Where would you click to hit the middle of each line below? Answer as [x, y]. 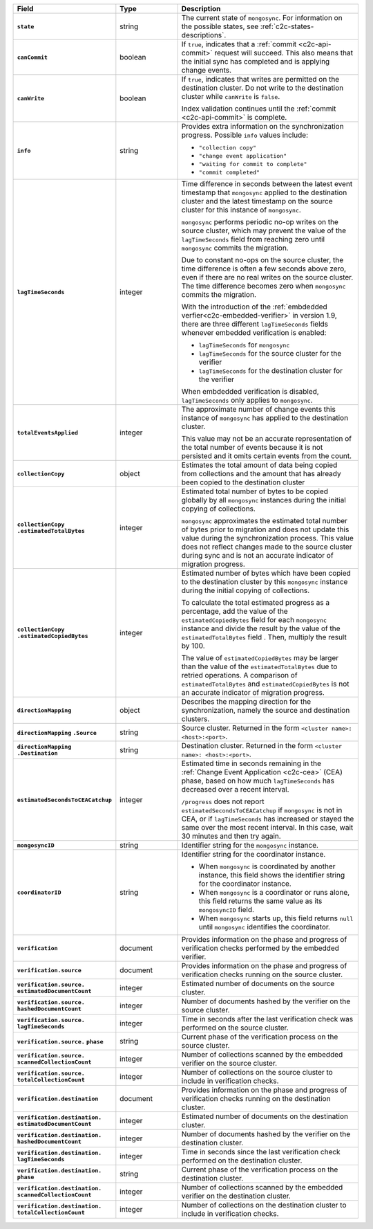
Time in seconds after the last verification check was [267, 1019]
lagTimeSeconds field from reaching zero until [253, 239]
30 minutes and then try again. [231, 836]
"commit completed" [229, 172]
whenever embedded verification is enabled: [254, 333]
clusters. [195, 719]
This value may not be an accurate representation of [267, 438]
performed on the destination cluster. [242, 1160]
